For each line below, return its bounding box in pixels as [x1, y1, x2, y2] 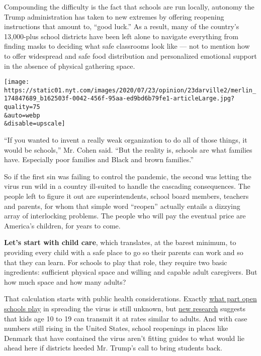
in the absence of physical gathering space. [4, 60, 135, 71]
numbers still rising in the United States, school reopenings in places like [4, 323, 228, 333]
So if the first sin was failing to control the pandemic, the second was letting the [4, 171, 251, 181]
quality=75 [4, 103, 40, 111]
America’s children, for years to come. [4, 220, 121, 230]
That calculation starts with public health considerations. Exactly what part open [4, 293, 257, 304]
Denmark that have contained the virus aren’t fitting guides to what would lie [4, 332, 245, 343]
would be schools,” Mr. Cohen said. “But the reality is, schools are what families [4, 144, 252, 155]
